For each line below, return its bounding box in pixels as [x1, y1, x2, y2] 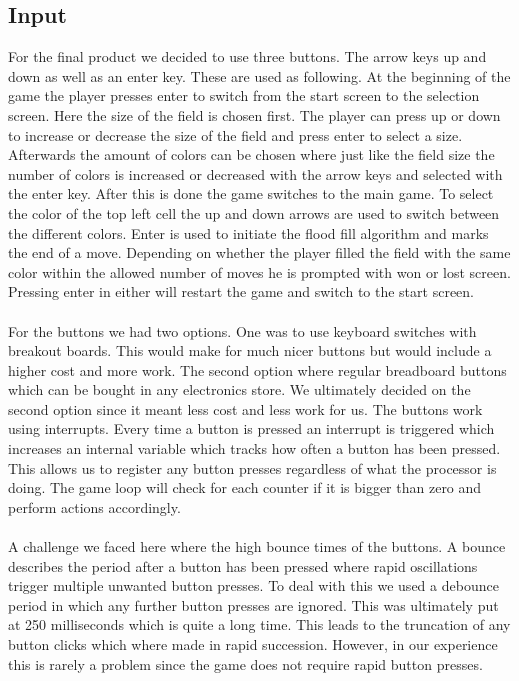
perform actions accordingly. [8, 496, 181, 517]
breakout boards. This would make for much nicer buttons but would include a [8, 340, 492, 361]
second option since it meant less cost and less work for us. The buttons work [8, 398, 483, 419]
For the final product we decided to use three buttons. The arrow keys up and [8, 46, 487, 67]
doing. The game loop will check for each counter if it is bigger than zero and [8, 477, 482, 498]
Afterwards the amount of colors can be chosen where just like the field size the [8, 144, 495, 165]
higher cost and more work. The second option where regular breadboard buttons [8, 359, 507, 380]
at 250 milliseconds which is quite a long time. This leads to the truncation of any [8, 614, 511, 635]
